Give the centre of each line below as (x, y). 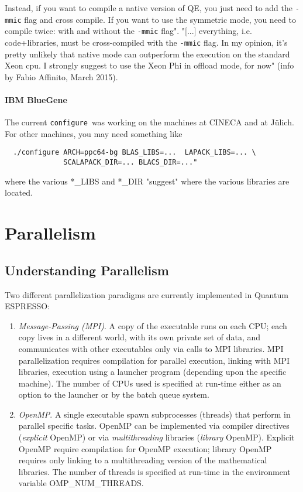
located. (19, 192)
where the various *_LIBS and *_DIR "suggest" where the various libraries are (147, 181)
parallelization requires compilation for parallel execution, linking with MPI (154, 360)
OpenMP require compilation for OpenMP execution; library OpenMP (145, 448)
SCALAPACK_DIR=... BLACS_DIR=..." (130, 163)
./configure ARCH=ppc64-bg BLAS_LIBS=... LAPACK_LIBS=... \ (135, 153)
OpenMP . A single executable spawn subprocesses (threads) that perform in (154, 414)
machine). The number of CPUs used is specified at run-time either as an (150, 383)
